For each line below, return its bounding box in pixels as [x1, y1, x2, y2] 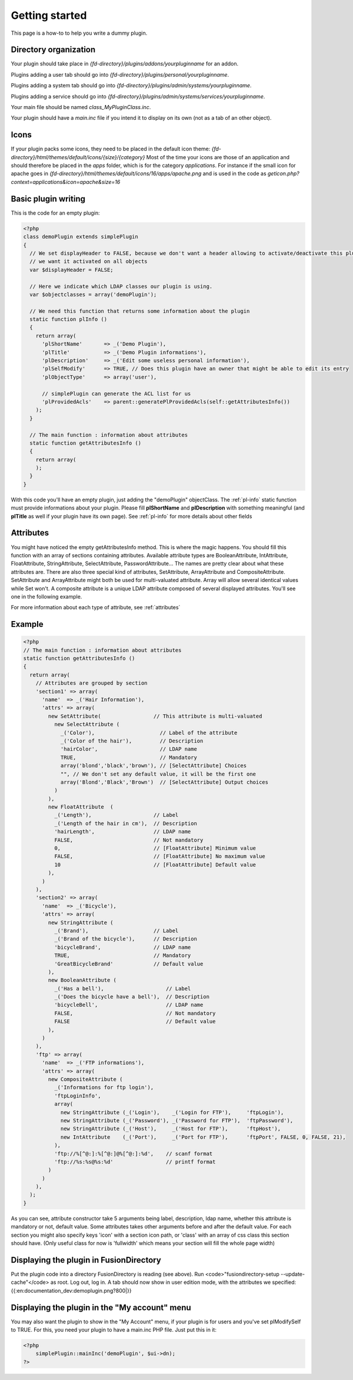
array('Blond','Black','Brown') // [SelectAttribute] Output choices [60, 778, 269, 786]
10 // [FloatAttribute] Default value [54, 861, 256, 868]
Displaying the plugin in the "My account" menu [11, 1302, 191, 1312]
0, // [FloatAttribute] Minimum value [54, 845, 256, 852]
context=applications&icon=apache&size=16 [11, 178, 121, 185]
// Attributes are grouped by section [35, 680, 148, 686]
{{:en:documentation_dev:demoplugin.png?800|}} [11, 1287, 132, 1294]
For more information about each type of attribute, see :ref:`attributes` [11, 604, 181, 611]
